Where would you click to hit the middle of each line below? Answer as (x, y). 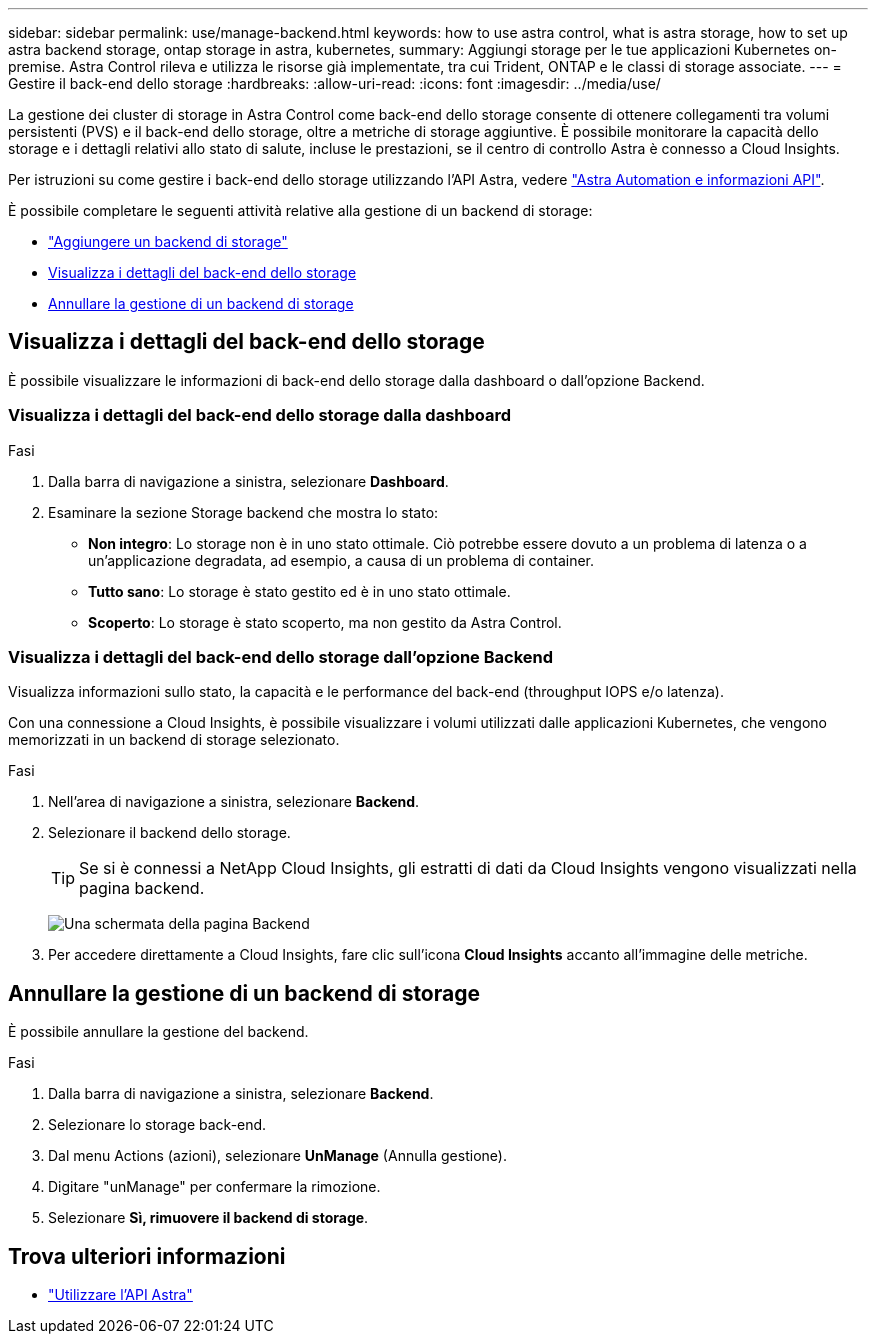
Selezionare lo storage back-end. (157, 1125)
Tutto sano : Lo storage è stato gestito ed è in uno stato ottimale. (299, 591)
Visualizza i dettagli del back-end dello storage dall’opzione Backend (281, 656)
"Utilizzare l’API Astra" (120, 1295)
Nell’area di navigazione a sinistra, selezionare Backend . (234, 802)
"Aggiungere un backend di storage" (168, 241)
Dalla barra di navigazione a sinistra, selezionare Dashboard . (248, 481)
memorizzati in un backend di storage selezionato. (174, 740)
